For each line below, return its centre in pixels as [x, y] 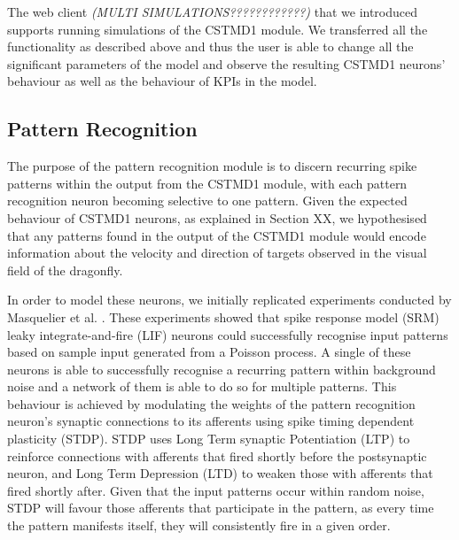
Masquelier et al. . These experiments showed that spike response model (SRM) [223, 316]
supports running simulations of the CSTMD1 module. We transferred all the [218, 29]
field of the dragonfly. [65, 270]
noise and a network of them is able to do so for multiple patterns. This [202, 386]
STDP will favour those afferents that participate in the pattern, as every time [221, 508]
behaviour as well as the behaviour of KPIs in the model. [162, 81]
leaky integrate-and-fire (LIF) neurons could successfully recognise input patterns [228, 334]
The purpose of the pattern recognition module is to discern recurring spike [212, 166]
